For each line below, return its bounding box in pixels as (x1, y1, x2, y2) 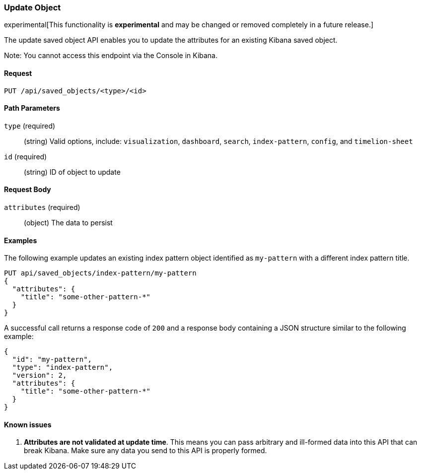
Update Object (4, 2, 61, 12)
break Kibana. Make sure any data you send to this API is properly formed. (24, 446, 267, 455)
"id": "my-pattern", (12, 355, 92, 364)
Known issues (4, 420, 52, 429)
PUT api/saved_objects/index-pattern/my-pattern (4, 269, 197, 277)
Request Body (4, 185, 51, 194)
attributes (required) (4, 203, 80, 212)
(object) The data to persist (24, 218, 113, 227)
